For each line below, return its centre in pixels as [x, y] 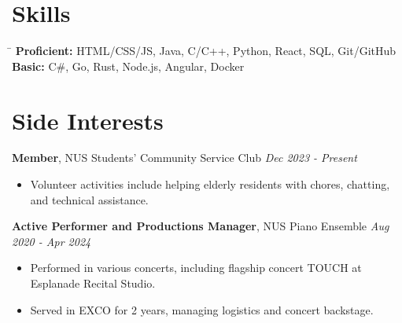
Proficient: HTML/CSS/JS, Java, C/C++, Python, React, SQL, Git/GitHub [206, 51]
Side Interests [88, 120]
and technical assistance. [89, 199]
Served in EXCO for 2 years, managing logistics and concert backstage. [202, 309]
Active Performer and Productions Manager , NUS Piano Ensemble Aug [201, 226]
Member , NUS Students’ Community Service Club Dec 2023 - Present [184, 158]
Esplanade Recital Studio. [93, 283]
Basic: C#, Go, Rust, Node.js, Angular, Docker [128, 66]
